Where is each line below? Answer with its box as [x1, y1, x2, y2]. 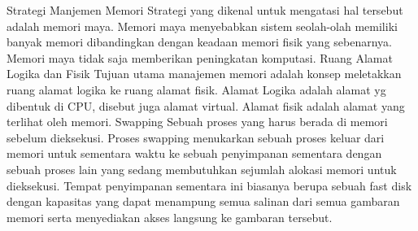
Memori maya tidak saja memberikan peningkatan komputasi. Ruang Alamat [7, 49, 393, 66]
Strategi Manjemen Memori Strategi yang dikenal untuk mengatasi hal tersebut [7, 2, 403, 18]
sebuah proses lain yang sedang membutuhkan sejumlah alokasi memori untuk [7, 160, 397, 177]
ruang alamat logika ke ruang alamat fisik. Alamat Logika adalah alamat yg [7, 81, 386, 98]
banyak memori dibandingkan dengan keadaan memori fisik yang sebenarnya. [7, 33, 392, 50]
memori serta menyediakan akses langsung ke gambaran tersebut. [7, 208, 333, 225]
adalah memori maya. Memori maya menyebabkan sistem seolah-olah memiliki [7, 17, 398, 34]
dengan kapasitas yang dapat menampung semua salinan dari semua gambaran [7, 193, 400, 210]
